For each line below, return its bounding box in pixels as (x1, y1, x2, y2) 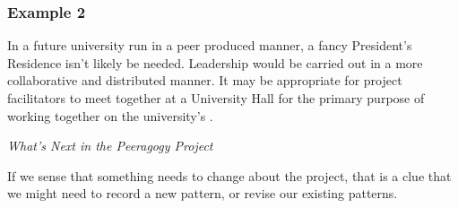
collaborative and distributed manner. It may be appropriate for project (7, 71, 402, 90)
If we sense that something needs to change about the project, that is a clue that (7, 166, 452, 185)
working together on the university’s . (7, 106, 213, 125)
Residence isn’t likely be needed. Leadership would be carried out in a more (7, 53, 423, 72)
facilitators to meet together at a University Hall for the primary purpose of (7, 89, 425, 107)
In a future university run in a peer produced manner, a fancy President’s (7, 36, 412, 55)
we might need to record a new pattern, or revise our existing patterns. (7, 184, 398, 203)
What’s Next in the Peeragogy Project (7, 136, 213, 155)
